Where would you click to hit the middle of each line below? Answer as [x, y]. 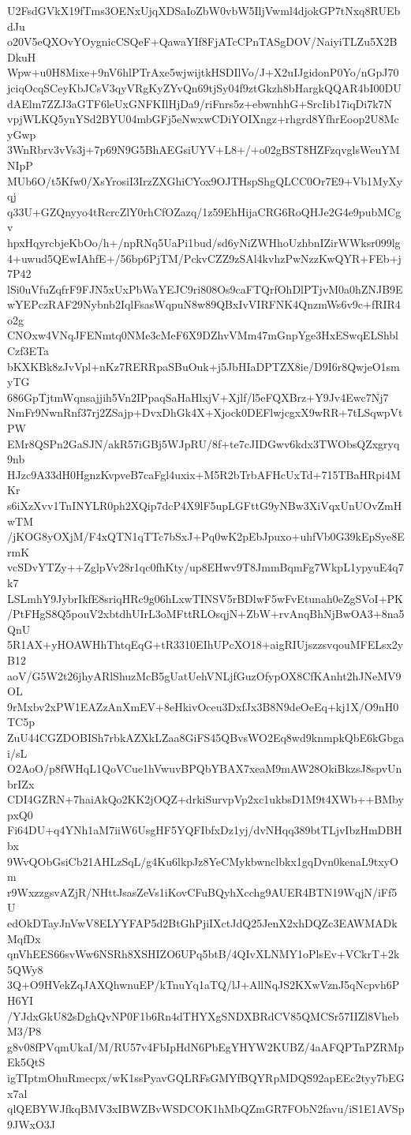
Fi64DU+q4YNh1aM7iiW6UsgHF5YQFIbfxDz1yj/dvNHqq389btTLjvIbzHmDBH [205, 830]
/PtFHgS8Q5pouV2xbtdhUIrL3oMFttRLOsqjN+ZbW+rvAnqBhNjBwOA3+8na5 [206, 614]
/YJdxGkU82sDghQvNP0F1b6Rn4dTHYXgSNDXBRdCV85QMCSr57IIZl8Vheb [203, 1015]
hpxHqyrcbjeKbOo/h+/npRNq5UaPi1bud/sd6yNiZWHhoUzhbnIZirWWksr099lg [204, 242]
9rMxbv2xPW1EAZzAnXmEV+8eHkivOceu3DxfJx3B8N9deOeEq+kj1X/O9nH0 [203, 706]
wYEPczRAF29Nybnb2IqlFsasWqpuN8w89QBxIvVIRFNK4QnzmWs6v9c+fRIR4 [204, 304]
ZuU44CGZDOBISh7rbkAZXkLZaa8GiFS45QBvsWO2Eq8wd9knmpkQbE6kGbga [206, 737]
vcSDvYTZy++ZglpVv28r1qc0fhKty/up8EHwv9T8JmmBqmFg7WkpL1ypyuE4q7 [205, 567]
